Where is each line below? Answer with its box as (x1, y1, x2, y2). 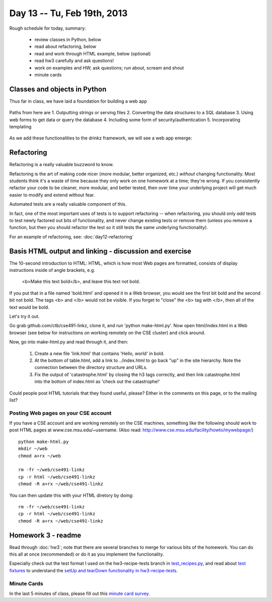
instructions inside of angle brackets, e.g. (9, 267, 95, 273)
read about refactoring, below (34, 43, 97, 50)
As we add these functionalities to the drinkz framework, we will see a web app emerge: (9, 135, 192, 141)
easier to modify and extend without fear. (9, 192, 95, 198)
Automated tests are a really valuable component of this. (9, 201, 127, 207)
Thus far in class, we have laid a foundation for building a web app (9, 98, 147, 104)
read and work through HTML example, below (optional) (34, 50, 151, 56)
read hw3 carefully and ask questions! (34, 58, 114, 64)
